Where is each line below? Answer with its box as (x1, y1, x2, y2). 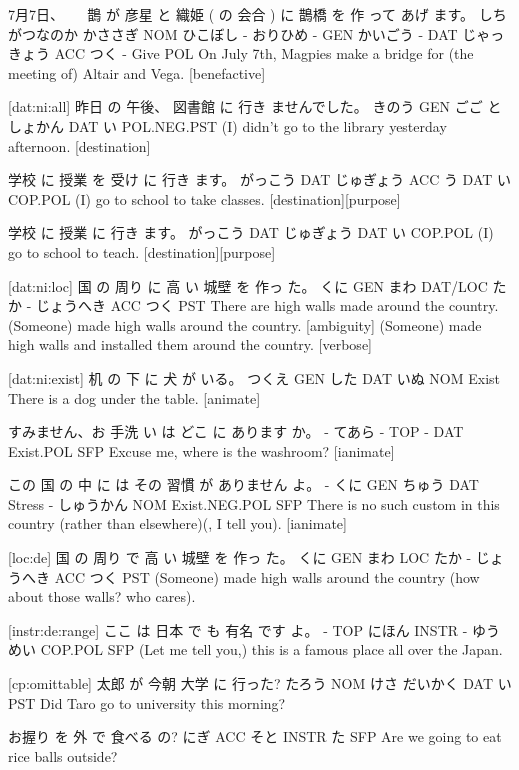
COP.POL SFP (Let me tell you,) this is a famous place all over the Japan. (40, 639, 503, 660)
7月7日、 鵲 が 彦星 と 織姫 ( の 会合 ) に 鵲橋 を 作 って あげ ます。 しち (8, 4, 507, 24)
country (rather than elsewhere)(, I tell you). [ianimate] (8, 513, 347, 534)
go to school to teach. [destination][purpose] (8, 241, 276, 262)
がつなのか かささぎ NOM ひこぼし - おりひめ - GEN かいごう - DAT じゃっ (8, 23, 505, 44)
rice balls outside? (8, 745, 118, 766)
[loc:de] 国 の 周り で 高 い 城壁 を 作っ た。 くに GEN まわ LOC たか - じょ (8, 547, 504, 568)
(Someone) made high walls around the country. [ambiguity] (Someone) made (8, 314, 482, 335)
